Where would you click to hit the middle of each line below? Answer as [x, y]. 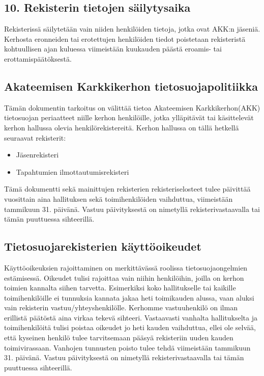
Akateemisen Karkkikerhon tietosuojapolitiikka [131, 86]
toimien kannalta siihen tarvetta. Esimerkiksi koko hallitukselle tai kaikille [120, 288]
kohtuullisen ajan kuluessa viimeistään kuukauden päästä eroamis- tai [113, 49]
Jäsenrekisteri [37, 155]
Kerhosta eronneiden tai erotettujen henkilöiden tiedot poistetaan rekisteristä [125, 38]
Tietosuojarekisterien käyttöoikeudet [103, 246]
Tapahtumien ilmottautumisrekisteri [72, 171]
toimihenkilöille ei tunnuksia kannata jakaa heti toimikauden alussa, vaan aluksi [129, 297]
